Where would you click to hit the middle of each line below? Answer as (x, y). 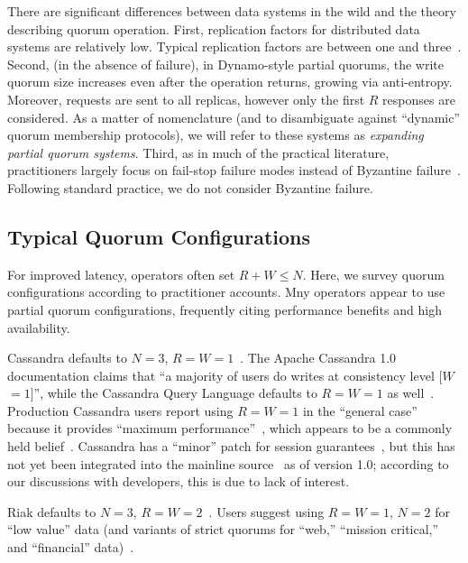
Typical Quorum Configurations (159, 236)
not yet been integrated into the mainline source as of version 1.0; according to (228, 463)
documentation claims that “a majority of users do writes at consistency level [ (225, 375)
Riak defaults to (52, 511)
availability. (39, 327)
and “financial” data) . (71, 547)
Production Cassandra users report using (120, 410)
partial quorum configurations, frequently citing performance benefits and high (225, 309)
